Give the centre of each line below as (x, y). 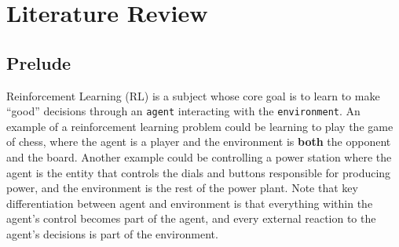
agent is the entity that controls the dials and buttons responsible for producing (199, 172)
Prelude (39, 62)
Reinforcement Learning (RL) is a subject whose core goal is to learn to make (193, 95)
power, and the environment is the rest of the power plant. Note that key (182, 188)
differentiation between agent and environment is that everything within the (190, 203)
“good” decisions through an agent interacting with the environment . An (183, 111)
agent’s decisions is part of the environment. (112, 233)
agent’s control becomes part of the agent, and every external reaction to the (191, 218)
